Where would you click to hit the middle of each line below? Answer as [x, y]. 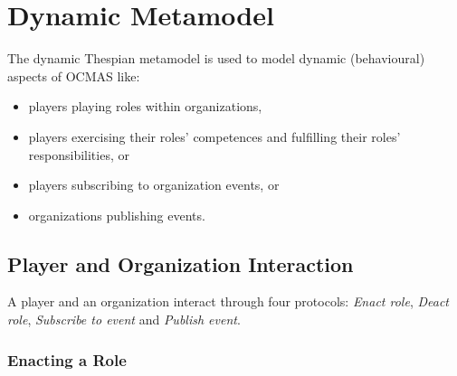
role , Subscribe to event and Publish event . [124, 320]
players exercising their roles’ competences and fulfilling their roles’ [214, 136]
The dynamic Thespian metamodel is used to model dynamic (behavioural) [216, 58]
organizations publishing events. [117, 215]
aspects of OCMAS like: [74, 75]
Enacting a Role [67, 359]
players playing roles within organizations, [145, 106]
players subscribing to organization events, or [154, 185]
